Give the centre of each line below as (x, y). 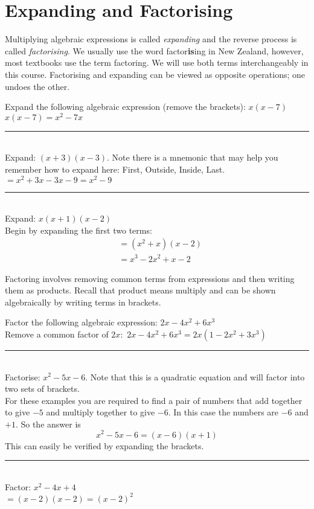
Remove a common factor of (57, 334)
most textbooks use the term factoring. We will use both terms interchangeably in (157, 62)
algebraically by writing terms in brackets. (83, 302)
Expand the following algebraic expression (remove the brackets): (125, 107)
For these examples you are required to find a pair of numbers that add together (154, 400)
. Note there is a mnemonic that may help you (193, 157)
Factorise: (23, 376)
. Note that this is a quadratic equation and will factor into (195, 376)
